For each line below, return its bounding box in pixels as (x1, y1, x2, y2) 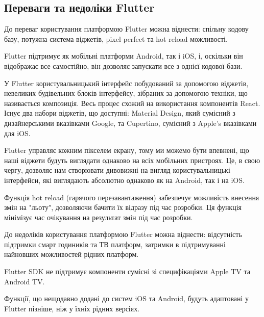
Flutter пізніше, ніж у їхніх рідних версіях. (4, 303, 140, 313)
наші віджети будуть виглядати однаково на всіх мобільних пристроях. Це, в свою (4, 154, 260, 165)
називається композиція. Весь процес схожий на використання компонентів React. (4, 97, 260, 108)
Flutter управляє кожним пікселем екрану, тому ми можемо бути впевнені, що (4, 145, 249, 155)
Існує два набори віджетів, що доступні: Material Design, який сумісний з (4, 108, 235, 118)
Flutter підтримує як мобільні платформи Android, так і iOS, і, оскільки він (4, 50, 243, 61)
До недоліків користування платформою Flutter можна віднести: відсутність (4, 229, 242, 240)
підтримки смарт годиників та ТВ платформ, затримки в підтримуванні (4, 239, 226, 249)
